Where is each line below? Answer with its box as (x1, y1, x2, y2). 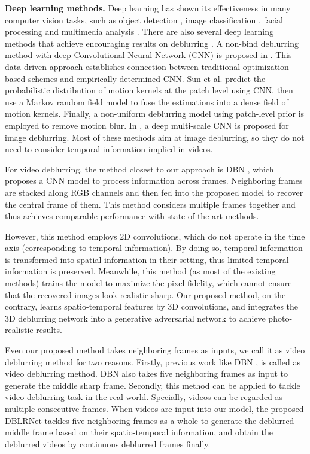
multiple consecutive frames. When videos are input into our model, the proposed (5, 402, 304, 414)
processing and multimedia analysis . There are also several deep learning (5, 25, 274, 38)
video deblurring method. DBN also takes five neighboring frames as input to (5, 367, 288, 380)
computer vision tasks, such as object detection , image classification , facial (5, 13, 283, 26)
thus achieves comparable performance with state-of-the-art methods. (5, 210, 259, 222)
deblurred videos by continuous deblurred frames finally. (5, 437, 211, 450)
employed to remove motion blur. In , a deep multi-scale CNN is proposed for (5, 119, 289, 131)
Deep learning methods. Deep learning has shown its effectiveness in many (5, 2, 291, 14)
